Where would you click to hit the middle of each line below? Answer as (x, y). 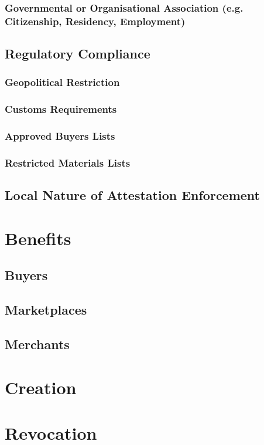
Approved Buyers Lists (60, 136)
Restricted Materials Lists (68, 163)
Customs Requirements (61, 109)
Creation (41, 387)
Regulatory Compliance (78, 54)
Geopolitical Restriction (62, 82)
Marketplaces (46, 310)
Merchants (37, 344)
